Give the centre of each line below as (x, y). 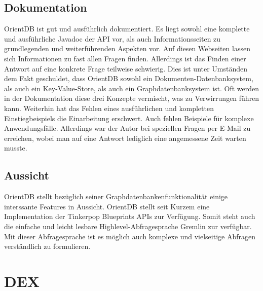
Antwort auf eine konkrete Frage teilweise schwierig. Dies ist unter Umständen (126, 68)
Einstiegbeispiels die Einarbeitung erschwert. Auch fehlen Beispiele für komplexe (129, 118)
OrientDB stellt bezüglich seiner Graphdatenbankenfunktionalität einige (116, 196)
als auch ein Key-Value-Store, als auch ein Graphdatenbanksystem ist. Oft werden (132, 88)
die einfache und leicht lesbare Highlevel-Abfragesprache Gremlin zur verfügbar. (128, 226)
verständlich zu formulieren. (47, 246)
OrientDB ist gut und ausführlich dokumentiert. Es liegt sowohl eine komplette (127, 29)
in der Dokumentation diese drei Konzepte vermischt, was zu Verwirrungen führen (132, 98)
